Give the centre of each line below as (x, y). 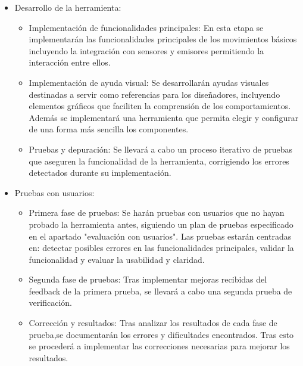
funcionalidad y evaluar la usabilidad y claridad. (117, 259)
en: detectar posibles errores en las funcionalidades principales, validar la (161, 248)
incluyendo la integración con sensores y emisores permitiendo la (146, 50)
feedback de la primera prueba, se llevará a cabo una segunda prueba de (160, 291)
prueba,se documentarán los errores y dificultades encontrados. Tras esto (161, 334)
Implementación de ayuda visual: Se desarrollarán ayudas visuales (149, 82)
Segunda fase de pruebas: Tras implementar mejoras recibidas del (148, 279)
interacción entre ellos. (70, 62)
